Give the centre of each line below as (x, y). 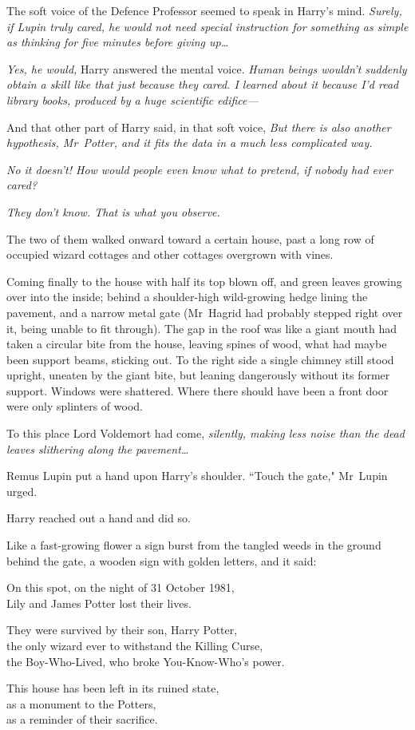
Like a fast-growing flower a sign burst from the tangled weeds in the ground (194, 545)
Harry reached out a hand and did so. (99, 518)
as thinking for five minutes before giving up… (118, 42)
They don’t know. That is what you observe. (113, 211)
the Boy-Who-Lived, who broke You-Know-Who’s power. (146, 661)
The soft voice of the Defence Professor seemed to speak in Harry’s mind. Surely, (204, 10)
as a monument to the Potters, (81, 703)
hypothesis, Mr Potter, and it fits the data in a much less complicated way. (190, 143)
